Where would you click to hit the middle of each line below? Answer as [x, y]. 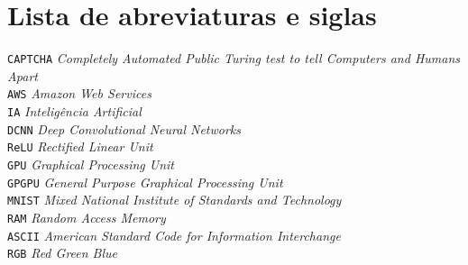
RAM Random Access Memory [87, 217]
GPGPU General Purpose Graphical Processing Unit [145, 182]
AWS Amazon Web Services [79, 93]
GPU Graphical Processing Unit [91, 164]
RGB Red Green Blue [63, 253]
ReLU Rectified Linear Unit [80, 146]
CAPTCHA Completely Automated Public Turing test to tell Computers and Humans [234, 58]
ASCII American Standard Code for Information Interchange [174, 235]
